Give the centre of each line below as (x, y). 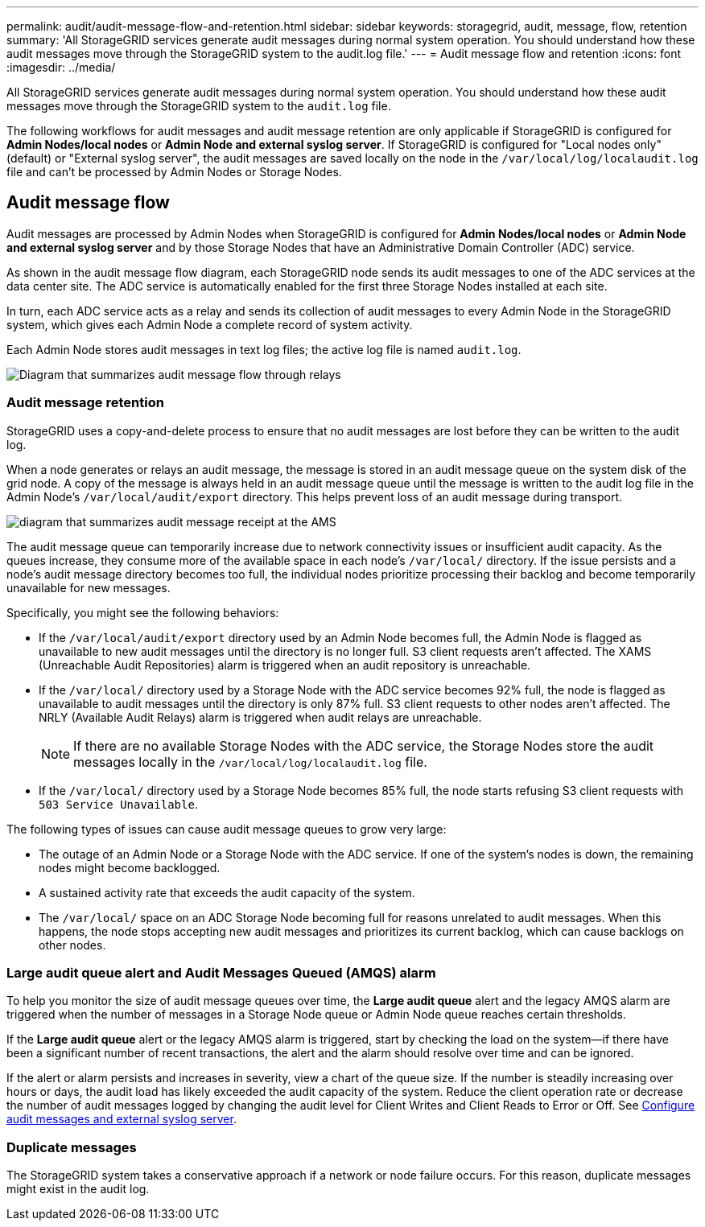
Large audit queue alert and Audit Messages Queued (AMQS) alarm (221, 972)
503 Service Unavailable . (118, 804)
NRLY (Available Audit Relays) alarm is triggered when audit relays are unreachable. (260, 717)
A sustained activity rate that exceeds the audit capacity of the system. (227, 892)
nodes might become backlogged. (130, 867)
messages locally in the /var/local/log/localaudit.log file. (250, 762)
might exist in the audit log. (78, 1189)
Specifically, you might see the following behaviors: (143, 612)
